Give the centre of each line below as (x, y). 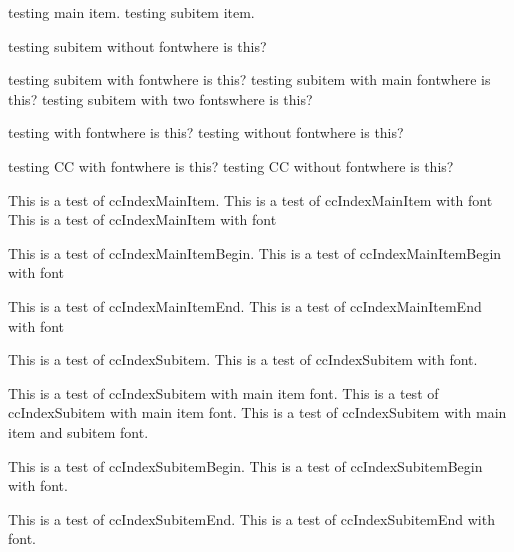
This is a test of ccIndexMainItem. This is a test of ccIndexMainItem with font (250, 199)
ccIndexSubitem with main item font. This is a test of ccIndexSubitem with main (257, 412)
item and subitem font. (78, 431)
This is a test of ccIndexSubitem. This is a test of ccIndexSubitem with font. (243, 359)
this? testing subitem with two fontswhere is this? (160, 98)
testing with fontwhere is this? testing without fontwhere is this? (206, 132)
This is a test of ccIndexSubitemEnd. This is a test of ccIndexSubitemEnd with (251, 518)
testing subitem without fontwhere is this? (137, 45)
